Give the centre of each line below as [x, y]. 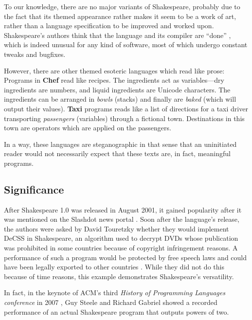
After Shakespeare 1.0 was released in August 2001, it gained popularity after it [123, 209]
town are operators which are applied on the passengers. [88, 128]
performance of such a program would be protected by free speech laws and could [125, 257]
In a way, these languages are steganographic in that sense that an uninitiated [120, 144]
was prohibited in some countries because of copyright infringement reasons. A [121, 248]
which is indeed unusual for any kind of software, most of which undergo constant [126, 44]
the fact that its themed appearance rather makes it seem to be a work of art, [120, 16]
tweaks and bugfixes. [35, 54]
